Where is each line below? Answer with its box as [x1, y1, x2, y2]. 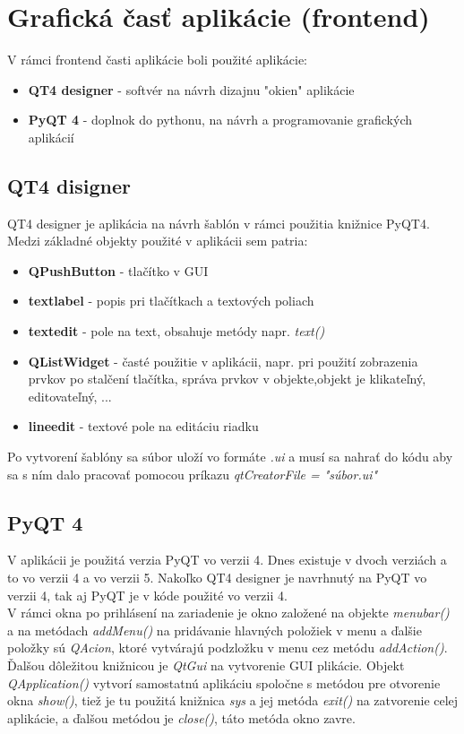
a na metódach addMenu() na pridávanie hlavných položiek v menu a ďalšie [7, 620, 422, 639]
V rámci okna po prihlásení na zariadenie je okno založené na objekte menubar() [7, 603, 450, 622]
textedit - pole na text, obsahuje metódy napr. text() [28, 322, 325, 341]
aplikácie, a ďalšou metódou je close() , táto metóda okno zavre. [7, 708, 356, 727]
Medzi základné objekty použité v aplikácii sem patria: [7, 231, 308, 250]
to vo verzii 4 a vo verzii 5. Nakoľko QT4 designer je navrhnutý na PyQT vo [7, 568, 427, 587]
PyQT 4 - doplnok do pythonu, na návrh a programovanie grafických [28, 110, 412, 129]
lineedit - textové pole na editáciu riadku [28, 417, 259, 436]
